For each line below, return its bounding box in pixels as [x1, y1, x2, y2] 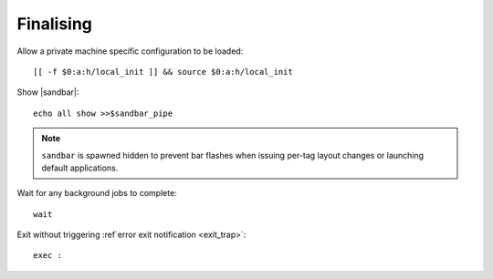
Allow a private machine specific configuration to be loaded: [16, 46, 244, 57]
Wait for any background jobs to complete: [16, 188, 177, 199]
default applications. [41, 162, 119, 173]
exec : [33, 251, 63, 261]
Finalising [16, 14, 93, 34]
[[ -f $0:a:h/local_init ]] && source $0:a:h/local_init [33, 67, 294, 77]
